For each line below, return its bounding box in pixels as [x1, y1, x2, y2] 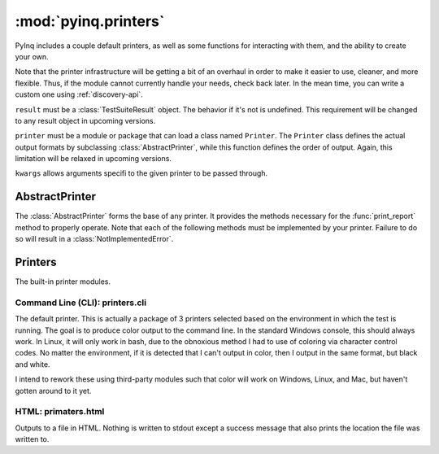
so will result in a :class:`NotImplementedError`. [15, 234, 174, 244]
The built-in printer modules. [15, 277, 111, 286]
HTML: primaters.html [15, 406, 105, 417]
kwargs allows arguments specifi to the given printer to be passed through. [15, 168, 268, 178]
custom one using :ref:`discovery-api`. [15, 89, 144, 99]
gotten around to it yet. [15, 386, 92, 395]
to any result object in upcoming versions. [15, 116, 156, 125]
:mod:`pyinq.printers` [15, 12, 165, 30]
